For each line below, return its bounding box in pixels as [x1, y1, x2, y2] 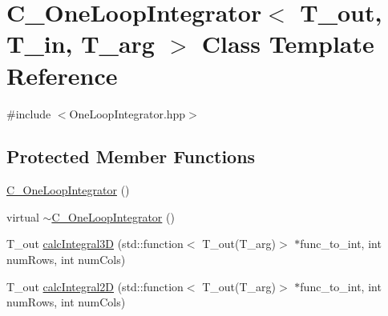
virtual [6, 208, 39, 225]
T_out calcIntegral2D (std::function [6, 278, 184, 294]
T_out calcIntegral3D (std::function [6, 235, 184, 252]
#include [6, 105, 51, 122]
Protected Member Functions [6, 144, 256, 169]
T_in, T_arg [6, 27, 155, 60]
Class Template [201, 27, 374, 60]
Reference [6, 58, 118, 91]
